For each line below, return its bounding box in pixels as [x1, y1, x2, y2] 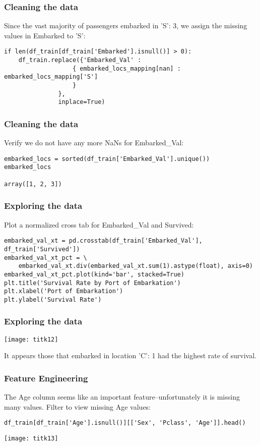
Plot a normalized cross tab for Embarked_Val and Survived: [4, 219, 194, 230]
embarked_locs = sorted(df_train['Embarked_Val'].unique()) [4, 155, 210, 162]
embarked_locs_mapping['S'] [4, 73, 98, 81]
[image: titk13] [4, 435, 58, 442]
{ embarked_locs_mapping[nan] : [73, 65, 181, 72]
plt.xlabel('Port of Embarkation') [4, 288, 123, 295]
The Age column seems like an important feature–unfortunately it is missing [4, 392, 240, 402]
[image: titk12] [4, 336, 58, 343]
